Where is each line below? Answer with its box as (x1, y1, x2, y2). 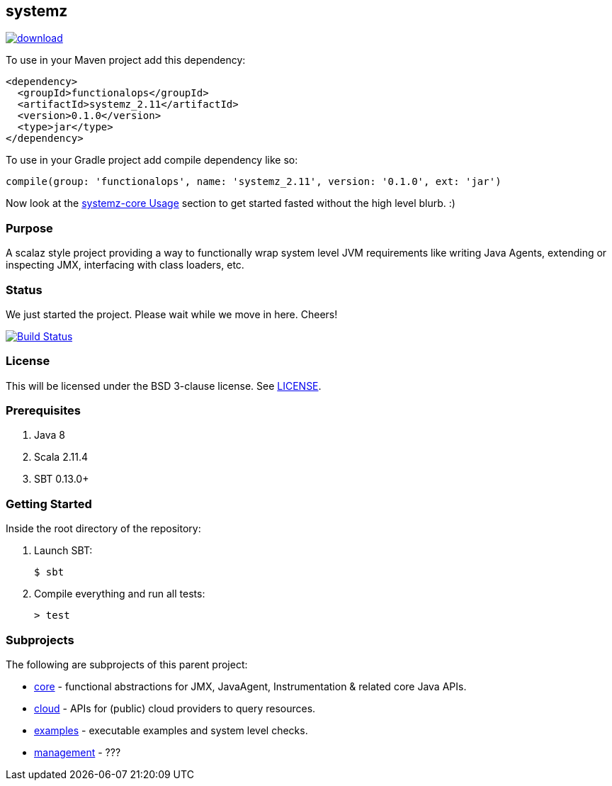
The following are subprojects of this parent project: (6, 658, 248, 670)
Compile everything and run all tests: (34, 588, 205, 600)
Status (6, 282, 42, 297)
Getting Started (6, 496, 92, 511)
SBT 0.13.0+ (34, 473, 89, 485)
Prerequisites (6, 403, 81, 418)
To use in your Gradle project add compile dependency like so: (6, 154, 298, 167)
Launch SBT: (34, 544, 93, 557)
